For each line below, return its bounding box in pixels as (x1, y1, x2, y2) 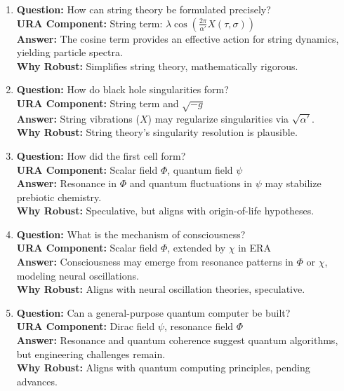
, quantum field (167, 162, 233, 177)
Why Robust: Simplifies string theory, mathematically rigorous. (16, 58, 298, 73)
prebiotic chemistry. (16, 189, 102, 204)
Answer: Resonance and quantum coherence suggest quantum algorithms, (16, 333, 338, 348)
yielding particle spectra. (16, 45, 123, 60)
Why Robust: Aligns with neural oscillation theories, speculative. (16, 282, 305, 296)
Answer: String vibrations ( (16, 111, 140, 125)
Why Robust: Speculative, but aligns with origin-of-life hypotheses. (16, 203, 315, 218)
